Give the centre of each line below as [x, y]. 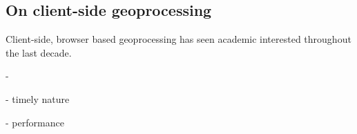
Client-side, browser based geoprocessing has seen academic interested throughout [178, 39]
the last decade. [39, 52]
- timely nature [38, 98]
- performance [35, 122]
